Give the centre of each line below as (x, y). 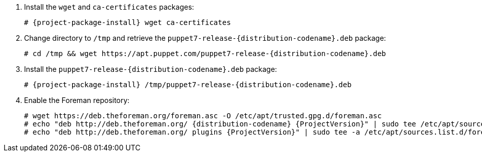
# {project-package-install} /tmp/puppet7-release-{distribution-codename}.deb (188, 85)
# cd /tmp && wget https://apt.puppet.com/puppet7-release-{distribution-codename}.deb (205, 54)
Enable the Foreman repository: (77, 100)
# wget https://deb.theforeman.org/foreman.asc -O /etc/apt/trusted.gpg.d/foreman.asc (203, 116)
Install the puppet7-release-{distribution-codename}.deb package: (151, 69)
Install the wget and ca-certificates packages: (109, 7)
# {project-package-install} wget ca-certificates (128, 22)
